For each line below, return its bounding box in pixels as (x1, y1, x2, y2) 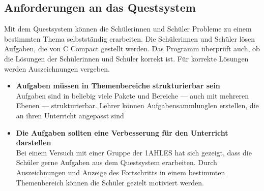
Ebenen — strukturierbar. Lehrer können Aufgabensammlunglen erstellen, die (16, 100, 259, 111)
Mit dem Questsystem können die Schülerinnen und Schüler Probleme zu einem (4, 23, 252, 34)
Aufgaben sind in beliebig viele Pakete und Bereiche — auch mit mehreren (16, 90, 249, 101)
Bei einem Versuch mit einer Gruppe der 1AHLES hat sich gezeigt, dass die (16, 147, 252, 157)
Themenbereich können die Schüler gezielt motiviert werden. (16, 177, 204, 187)
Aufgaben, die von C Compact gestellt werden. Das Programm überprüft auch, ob (4, 43, 260, 54)
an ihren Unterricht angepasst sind (16, 110, 124, 120)
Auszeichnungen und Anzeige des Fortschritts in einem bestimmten (16, 167, 225, 177)
